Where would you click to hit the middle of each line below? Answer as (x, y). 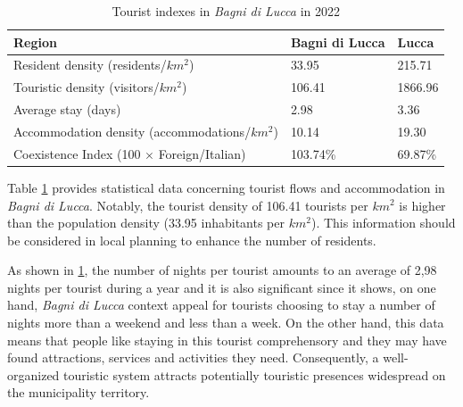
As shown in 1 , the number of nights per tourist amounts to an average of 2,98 (222, 270)
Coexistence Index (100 (77, 153)
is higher (422, 205)
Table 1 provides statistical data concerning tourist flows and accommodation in (226, 187)
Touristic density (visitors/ (87, 87)
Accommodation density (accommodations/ (132, 131)
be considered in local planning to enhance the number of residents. (192, 240)
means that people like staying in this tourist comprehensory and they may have (227, 340)
